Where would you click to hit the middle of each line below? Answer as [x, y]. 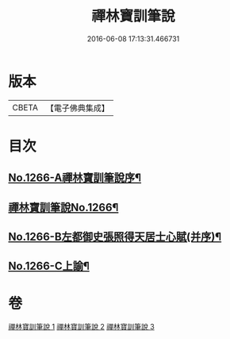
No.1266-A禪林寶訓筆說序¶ [75, 178]
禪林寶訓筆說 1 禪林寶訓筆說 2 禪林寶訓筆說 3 [81, 327]
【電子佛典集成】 [77, 108]
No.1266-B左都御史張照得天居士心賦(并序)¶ [115, 237]
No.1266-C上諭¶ [49, 266]
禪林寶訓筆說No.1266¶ [63, 207]
